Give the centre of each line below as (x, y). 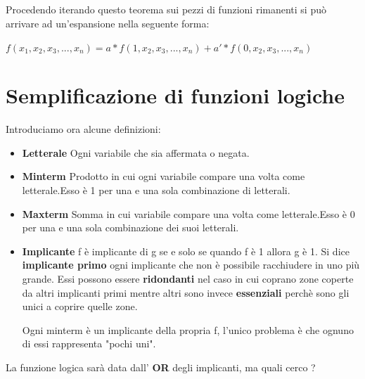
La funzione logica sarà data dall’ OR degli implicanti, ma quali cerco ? (161, 367)
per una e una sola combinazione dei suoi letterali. (130, 227)
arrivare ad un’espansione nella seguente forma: (108, 23)
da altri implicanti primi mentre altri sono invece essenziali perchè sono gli (186, 292)
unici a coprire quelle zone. (80, 306)
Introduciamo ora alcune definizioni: (83, 129)
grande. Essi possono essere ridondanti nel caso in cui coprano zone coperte (188, 279)
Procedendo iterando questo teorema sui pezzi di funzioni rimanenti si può (166, 9)
